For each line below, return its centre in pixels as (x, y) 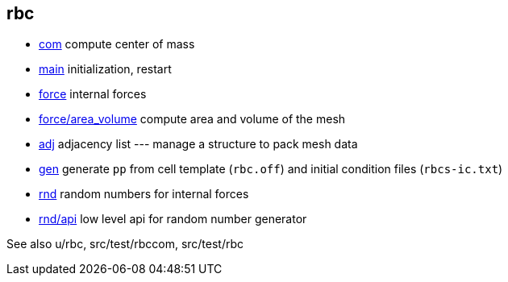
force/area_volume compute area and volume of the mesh (192, 119)
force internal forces (93, 94)
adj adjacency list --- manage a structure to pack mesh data (198, 144)
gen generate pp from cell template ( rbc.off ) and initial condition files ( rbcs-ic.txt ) (271, 169)
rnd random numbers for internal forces (144, 194)
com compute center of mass (117, 44)
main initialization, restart (105, 69)
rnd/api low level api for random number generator (173, 219)
